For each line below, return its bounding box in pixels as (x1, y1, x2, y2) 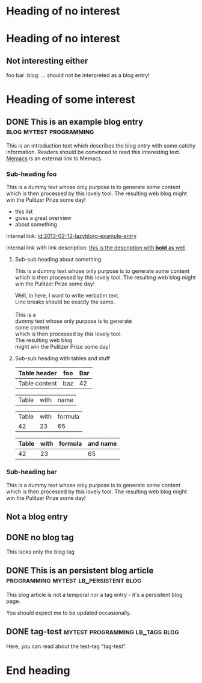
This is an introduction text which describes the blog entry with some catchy (6, 142, 196, 149)
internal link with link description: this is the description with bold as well (6, 244, 186, 251)
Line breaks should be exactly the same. (14, 298, 115, 305)
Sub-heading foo (6, 170, 57, 178)
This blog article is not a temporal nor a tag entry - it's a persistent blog (6, 591, 183, 598)
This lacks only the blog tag (6, 548, 75, 555)
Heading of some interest (6, 93, 135, 107)
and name (88, 440, 117, 448)
